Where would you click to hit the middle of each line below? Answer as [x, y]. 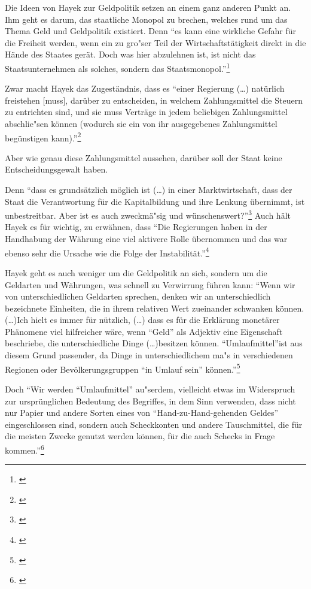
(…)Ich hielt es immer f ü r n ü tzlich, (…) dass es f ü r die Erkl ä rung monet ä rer [142, 320]
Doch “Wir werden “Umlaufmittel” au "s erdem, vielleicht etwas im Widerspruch [150, 389]
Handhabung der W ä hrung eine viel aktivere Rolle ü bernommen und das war [146, 239]
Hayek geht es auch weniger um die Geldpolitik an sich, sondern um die [136, 272]
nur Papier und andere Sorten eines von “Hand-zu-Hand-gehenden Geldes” [142, 413]
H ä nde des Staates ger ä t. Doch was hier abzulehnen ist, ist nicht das [130, 54]
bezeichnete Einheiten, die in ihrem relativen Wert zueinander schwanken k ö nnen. [155, 308]
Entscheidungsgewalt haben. [57, 169]
